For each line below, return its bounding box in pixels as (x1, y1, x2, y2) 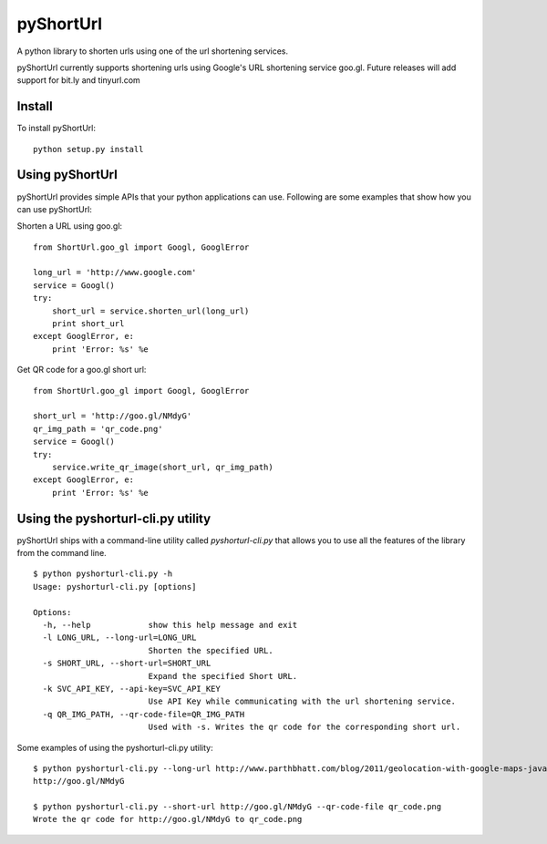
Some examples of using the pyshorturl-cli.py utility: (16, 742, 213, 753)
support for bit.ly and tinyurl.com (16, 75, 140, 86)
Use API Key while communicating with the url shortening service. (148, 696, 456, 706)
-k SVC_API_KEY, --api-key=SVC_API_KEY (42, 684, 221, 694)
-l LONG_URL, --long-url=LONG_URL (42, 633, 197, 643)
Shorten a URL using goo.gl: (16, 221, 123, 232)
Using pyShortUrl (16, 167, 118, 182)
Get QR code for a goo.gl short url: (16, 365, 147, 376)
